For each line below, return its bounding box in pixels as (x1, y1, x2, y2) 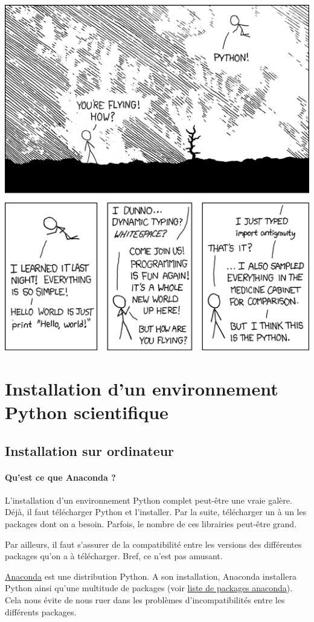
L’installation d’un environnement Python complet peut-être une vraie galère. (5, 493, 292, 506)
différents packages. (5, 605, 77, 618)
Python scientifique (5, 400, 168, 425)
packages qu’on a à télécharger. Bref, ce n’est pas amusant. (5, 550, 223, 562)
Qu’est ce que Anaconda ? (5, 470, 116, 483)
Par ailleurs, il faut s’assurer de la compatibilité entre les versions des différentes (5, 537, 302, 550)
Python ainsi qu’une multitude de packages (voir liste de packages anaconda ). (5, 582, 293, 594)
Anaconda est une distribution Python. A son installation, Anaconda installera (5, 569, 296, 582)
